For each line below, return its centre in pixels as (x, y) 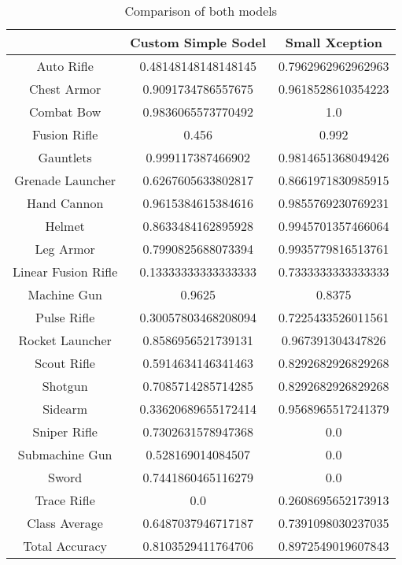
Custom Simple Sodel (198, 42)
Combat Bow (65, 112)
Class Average (65, 523)
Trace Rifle (65, 500)
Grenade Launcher (65, 180)
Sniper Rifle (65, 431)
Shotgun (65, 386)
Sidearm (65, 409)
